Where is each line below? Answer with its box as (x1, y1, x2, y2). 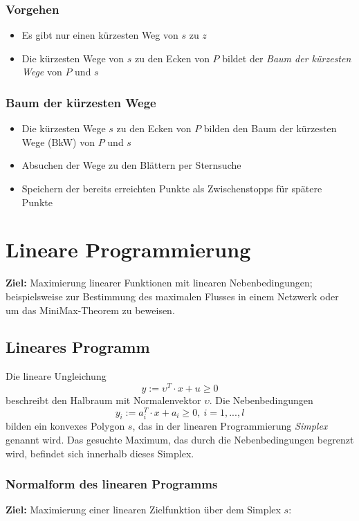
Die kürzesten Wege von (21, 51, 125, 65)
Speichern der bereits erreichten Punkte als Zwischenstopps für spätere (21, 181, 322, 195)
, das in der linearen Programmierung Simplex (132, 419, 328, 433)
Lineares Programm (6, 336, 150, 358)
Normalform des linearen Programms (6, 475, 218, 493)
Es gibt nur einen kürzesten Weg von (21, 28, 178, 42)
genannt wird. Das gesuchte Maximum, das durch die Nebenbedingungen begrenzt (6, 432, 354, 447)
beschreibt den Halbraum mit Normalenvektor (6, 392, 201, 407)
